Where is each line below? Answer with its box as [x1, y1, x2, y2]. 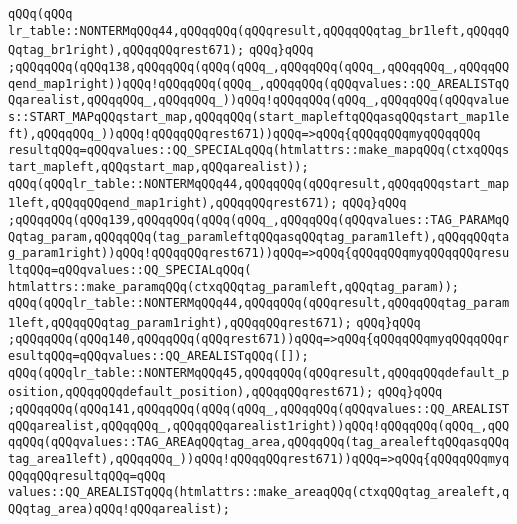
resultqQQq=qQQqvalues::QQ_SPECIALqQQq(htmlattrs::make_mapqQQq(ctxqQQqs [8, 143, 510, 158]
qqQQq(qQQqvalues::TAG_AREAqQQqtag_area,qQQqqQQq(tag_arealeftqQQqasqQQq [8, 435, 510, 450]
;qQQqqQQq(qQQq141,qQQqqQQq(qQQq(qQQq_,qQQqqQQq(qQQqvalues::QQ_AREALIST [8, 402, 510, 417]
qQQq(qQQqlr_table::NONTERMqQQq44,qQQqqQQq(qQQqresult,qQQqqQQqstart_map [8, 176, 510, 191]
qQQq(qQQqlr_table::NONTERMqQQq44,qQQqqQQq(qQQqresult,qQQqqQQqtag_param [8, 296, 510, 311]
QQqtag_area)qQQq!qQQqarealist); [8, 502, 230, 517]
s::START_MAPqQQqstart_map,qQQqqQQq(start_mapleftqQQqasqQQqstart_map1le [8, 109, 510, 124]
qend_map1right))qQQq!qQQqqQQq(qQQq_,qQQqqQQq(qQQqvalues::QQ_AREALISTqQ [8, 76, 510, 91]
